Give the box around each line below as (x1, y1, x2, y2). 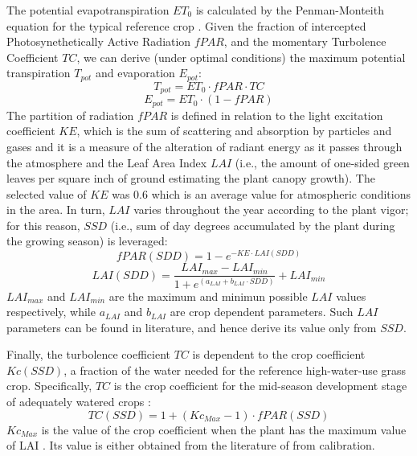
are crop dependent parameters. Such (170, 303, 354, 320)
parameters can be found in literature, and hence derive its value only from (6, 318, 377, 335)
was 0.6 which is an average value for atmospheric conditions (112, 185, 411, 202)
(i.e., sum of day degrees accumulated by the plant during (110, 216, 395, 233)
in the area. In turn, (6, 201, 105, 218)
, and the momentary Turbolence (223, 33, 386, 50)
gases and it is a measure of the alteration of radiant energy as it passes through (6, 138, 403, 154)
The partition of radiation (6, 106, 134, 123)
